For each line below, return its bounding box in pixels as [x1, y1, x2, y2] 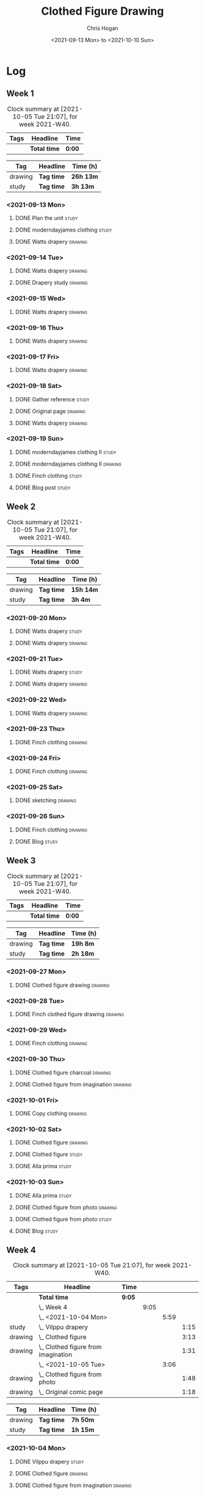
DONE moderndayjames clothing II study [15, 448, 117, 456]
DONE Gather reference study [15, 395, 90, 403]
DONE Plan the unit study [15, 214, 78, 222]
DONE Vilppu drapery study [15, 1458, 84, 1465]
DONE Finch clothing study [15, 472, 82, 479]
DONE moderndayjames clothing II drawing [15, 460, 122, 467]
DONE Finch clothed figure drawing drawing [15, 1011, 124, 1018]
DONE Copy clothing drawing [15, 1110, 87, 1117]
